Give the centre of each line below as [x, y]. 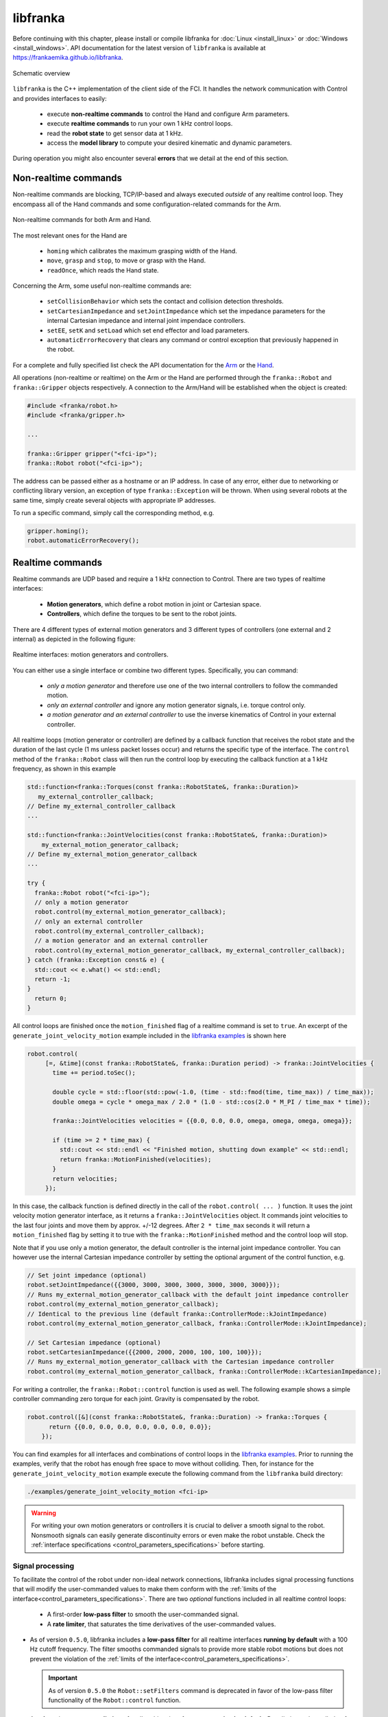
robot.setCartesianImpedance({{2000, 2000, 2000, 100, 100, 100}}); [145, 1352]
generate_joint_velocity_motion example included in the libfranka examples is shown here [149, 1035]
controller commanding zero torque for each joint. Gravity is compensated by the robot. [136, 1399]
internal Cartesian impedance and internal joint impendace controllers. [146, 321]
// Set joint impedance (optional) [87, 1275]
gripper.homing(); [58, 531]
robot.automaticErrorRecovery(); [83, 541]
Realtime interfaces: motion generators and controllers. [90, 655]
